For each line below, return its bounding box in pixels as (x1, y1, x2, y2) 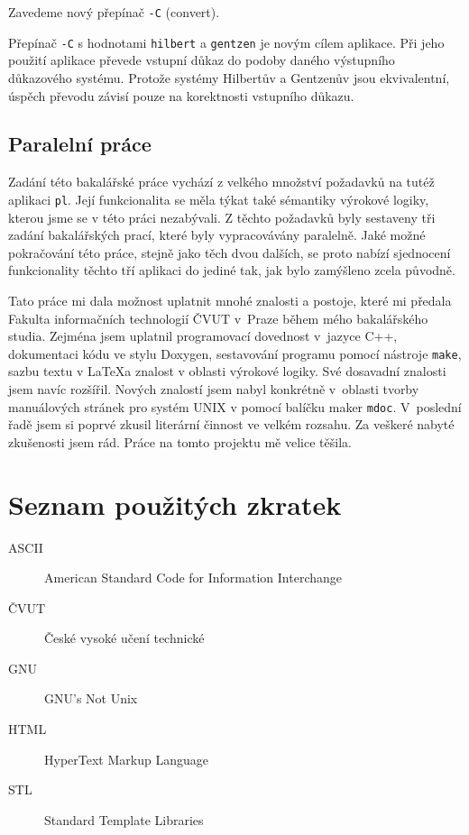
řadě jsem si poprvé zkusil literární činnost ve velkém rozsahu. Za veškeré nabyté (8, 415, 455, 434)
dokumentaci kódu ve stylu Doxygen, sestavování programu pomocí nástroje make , (8, 344, 462, 362)
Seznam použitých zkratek (8, 485, 342, 522)
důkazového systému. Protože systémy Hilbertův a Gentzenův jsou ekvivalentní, (8, 68, 450, 87)
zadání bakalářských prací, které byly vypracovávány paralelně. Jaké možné (8, 225, 426, 244)
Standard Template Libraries (44, 810, 204, 829)
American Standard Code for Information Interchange (44, 568, 343, 587)
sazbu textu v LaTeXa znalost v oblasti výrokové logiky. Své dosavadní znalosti (8, 362, 446, 381)
